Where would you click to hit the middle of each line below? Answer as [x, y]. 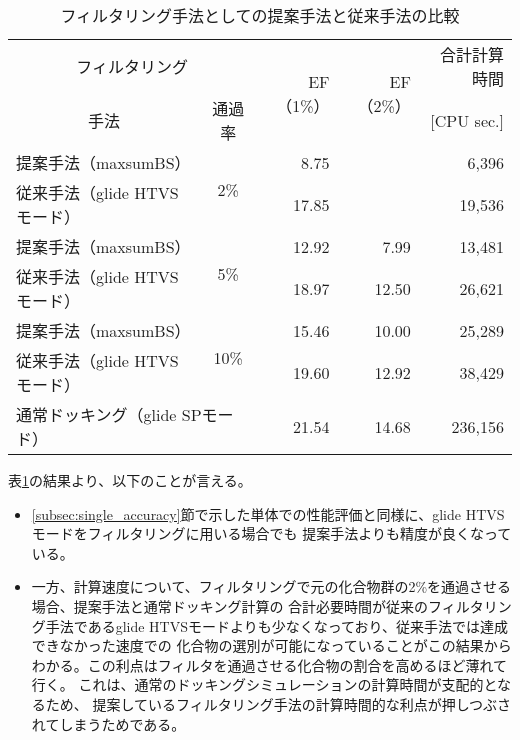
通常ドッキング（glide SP [109, 414]
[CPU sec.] [467, 120]
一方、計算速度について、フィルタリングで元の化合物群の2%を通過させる [271, 586]
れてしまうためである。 [108, 723]
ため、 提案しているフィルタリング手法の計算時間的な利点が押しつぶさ [278, 703]
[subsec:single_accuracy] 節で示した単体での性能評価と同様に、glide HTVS [268, 513]
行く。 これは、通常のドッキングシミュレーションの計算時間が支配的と [264, 684]
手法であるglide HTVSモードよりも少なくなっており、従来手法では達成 [277, 625]
